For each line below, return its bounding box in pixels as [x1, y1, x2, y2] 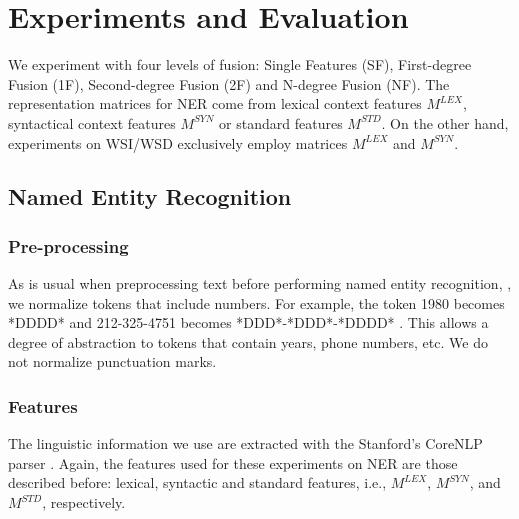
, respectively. [42, 492, 126, 513]
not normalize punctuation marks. [8, 351, 217, 372]
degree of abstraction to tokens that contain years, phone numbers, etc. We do [8, 331, 488, 352]
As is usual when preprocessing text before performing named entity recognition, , [8, 273, 512, 294]
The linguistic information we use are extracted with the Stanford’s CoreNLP [8, 433, 483, 454]
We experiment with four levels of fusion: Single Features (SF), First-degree [8, 54, 472, 75]
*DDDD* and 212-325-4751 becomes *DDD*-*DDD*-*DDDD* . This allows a [8, 312, 489, 333]
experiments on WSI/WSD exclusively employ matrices [8, 132, 348, 153]
